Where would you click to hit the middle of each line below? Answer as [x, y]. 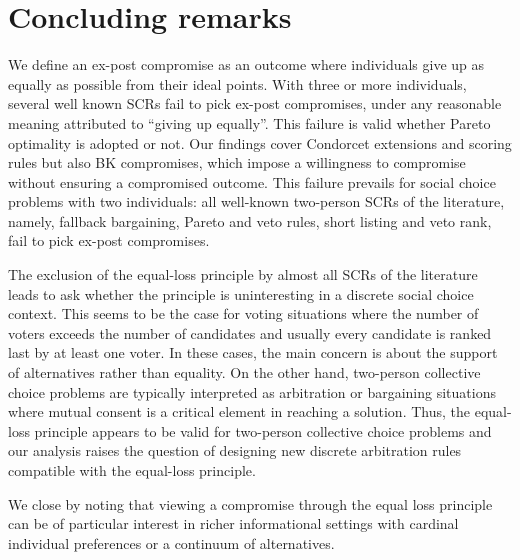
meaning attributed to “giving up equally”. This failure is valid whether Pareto [249, 122]
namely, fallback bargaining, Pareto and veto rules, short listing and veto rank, [250, 220]
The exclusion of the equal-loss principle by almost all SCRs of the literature [243, 274]
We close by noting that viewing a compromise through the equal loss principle [250, 503]
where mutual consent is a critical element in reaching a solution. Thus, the [239, 411]
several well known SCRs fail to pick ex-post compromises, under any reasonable [255, 103]
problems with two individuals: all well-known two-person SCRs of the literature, [256, 201]
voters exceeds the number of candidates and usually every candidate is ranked [250, 332]
